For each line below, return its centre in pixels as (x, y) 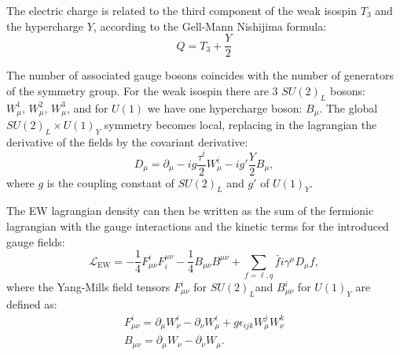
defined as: (32, 303)
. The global (349, 107)
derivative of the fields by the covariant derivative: (127, 141)
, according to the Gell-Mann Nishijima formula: (210, 26)
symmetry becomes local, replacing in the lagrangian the (240, 125)
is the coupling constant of (110, 182)
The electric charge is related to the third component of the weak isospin (182, 10)
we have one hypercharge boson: (225, 107)
